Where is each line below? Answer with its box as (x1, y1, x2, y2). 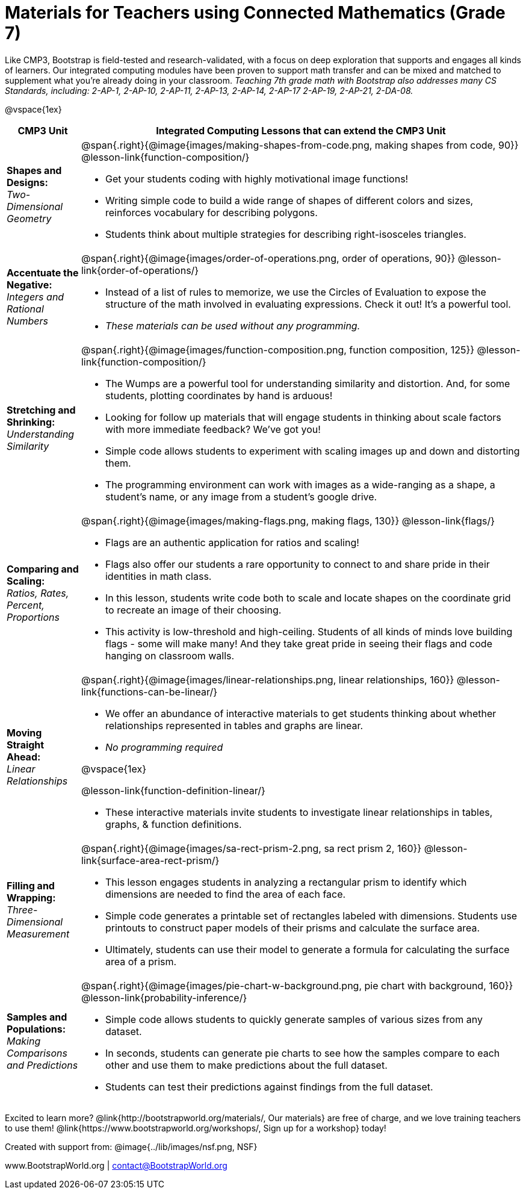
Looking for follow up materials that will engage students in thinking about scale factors (105, 411, 501, 423)
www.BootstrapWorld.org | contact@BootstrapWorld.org (5, 1160, 227, 1171)
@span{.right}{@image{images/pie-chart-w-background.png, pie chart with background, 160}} (81, 979, 513, 992)
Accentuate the (7, 266, 79, 279)
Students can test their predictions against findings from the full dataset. (105, 1080, 433, 1093)
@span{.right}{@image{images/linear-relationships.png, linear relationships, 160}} (81, 673, 454, 686)
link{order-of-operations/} (81, 264, 199, 276)
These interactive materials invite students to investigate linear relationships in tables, (105, 806, 493, 818)
